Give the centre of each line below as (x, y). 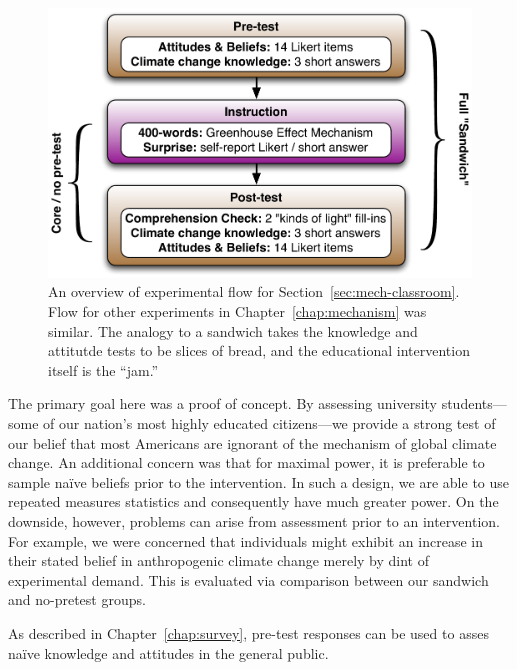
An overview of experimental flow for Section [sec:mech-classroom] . (254, 291)
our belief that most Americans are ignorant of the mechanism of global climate (252, 442)
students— (474, 403)
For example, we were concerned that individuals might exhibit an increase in (245, 540)
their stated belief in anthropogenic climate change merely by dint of (218, 560)
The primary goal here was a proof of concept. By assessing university (222, 403)
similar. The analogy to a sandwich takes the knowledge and (233, 330)
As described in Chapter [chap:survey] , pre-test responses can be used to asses (248, 632)
